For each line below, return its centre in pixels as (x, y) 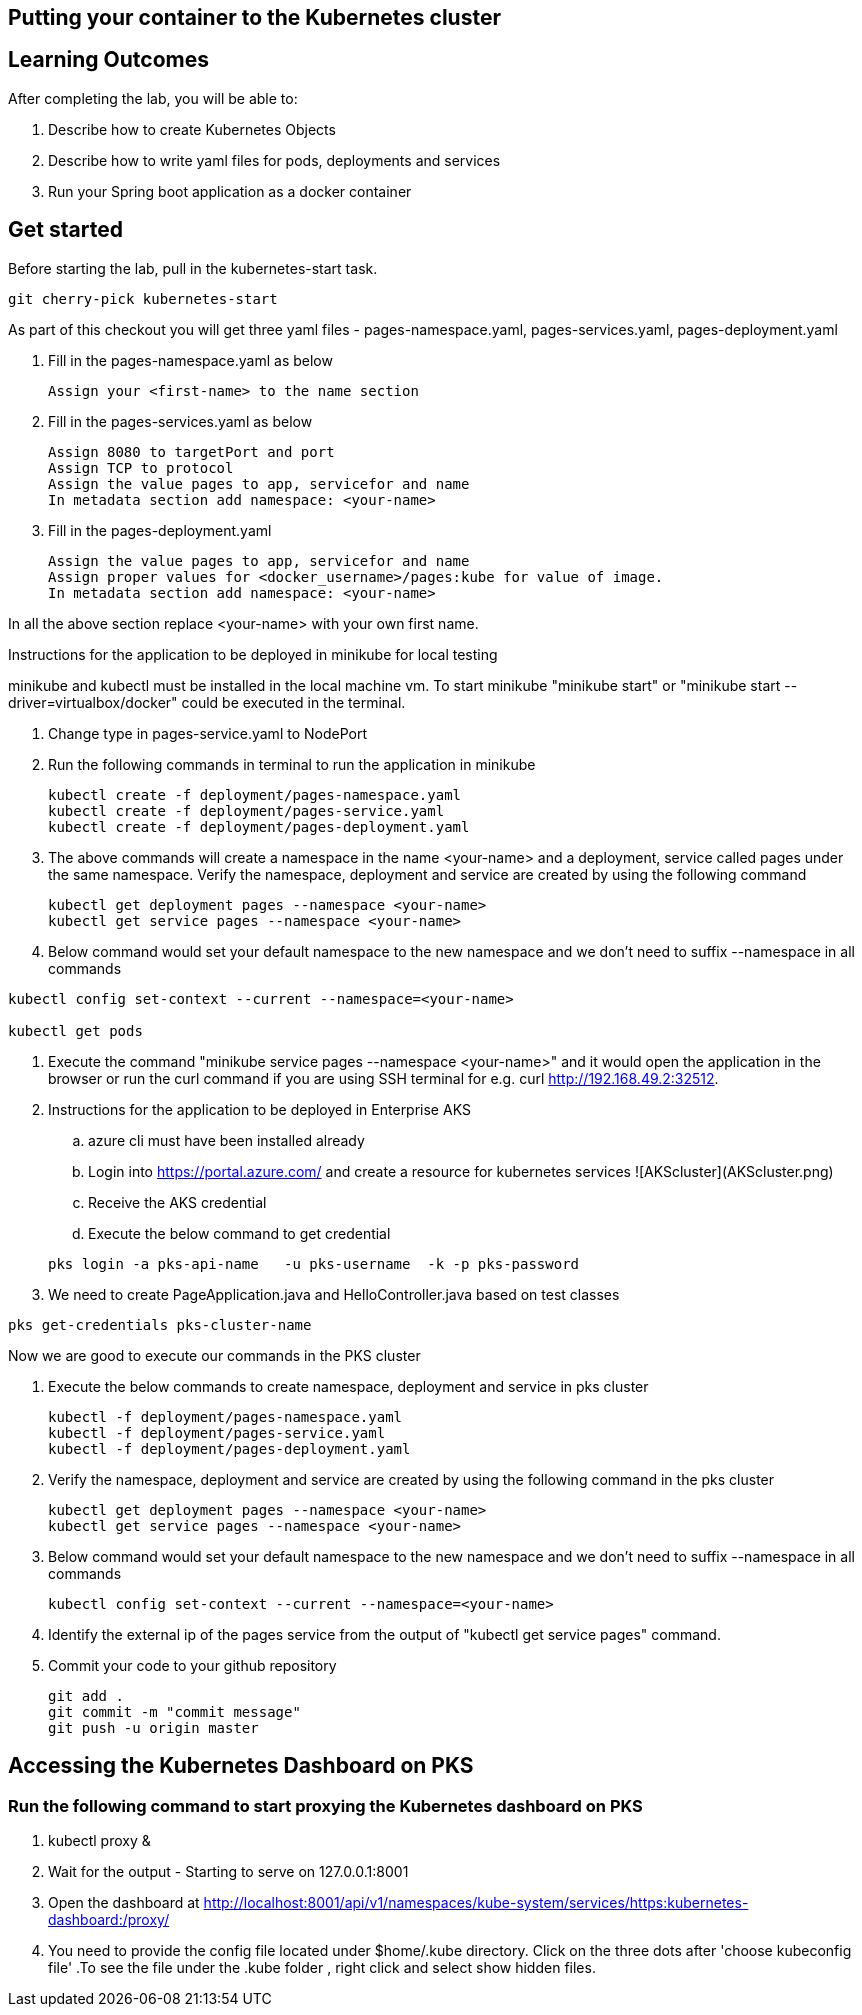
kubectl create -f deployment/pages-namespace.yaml (255, 794)
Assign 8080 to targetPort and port (191, 451)
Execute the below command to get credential (239, 1233)
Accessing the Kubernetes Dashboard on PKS (241, 1766)
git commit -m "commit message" (174, 1711)
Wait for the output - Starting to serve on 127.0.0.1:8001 (228, 1871)
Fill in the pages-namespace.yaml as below (190, 360)
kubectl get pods (75, 1030)
